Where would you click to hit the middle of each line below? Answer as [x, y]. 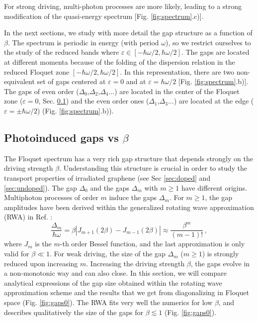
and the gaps [110, 187]
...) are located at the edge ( [211, 101]
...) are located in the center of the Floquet [174, 91]
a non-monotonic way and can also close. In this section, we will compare [115, 273]
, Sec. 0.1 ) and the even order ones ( [94, 101]
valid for [17, 254]
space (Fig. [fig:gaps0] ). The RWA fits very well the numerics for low [108, 302]
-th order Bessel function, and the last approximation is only [152, 244]
